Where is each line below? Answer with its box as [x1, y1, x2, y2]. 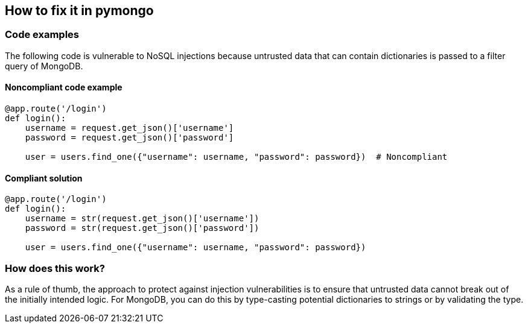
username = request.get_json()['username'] [25, 123, 234, 133]
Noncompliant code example [5, 82, 122, 93]
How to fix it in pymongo [5, 3, 154, 18]
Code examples [5, 28, 80, 41]
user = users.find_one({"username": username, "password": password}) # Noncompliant [25, 152, 448, 162]
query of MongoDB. [5, 60, 83, 71]
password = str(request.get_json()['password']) [25, 223, 259, 233]
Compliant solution [5, 172, 83, 183]
